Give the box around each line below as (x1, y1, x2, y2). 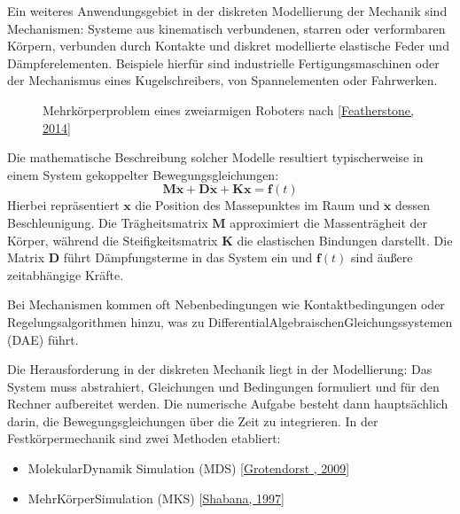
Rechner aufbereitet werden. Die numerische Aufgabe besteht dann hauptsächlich (7, 394, 448, 413)
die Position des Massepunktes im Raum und (135, 196, 380, 214)
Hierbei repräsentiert (7, 196, 120, 214)
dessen (395, 196, 431, 214)
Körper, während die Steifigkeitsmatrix (7, 230, 218, 249)
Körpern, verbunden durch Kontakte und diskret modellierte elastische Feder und (7, 36, 449, 55)
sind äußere (351, 248, 413, 267)
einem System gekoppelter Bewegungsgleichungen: (7, 165, 279, 183)
